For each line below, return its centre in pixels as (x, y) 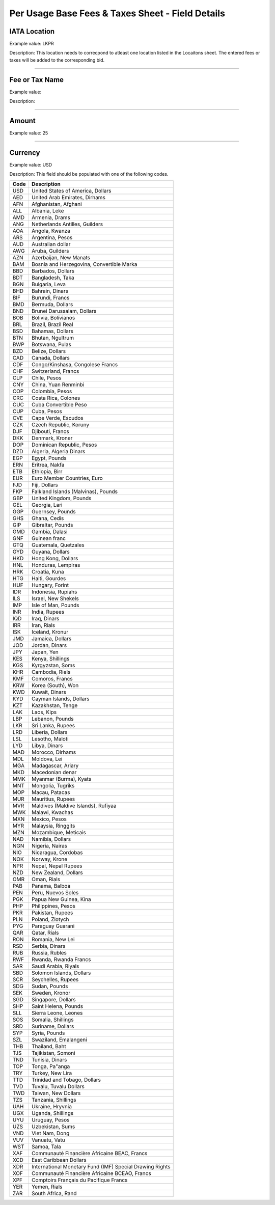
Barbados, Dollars (53, 271)
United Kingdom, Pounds (61, 498)
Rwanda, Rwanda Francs (61, 959)
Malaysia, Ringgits (53, 826)
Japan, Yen (45, 652)
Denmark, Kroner (52, 438)
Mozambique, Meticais (59, 832)
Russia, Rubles (49, 952)
